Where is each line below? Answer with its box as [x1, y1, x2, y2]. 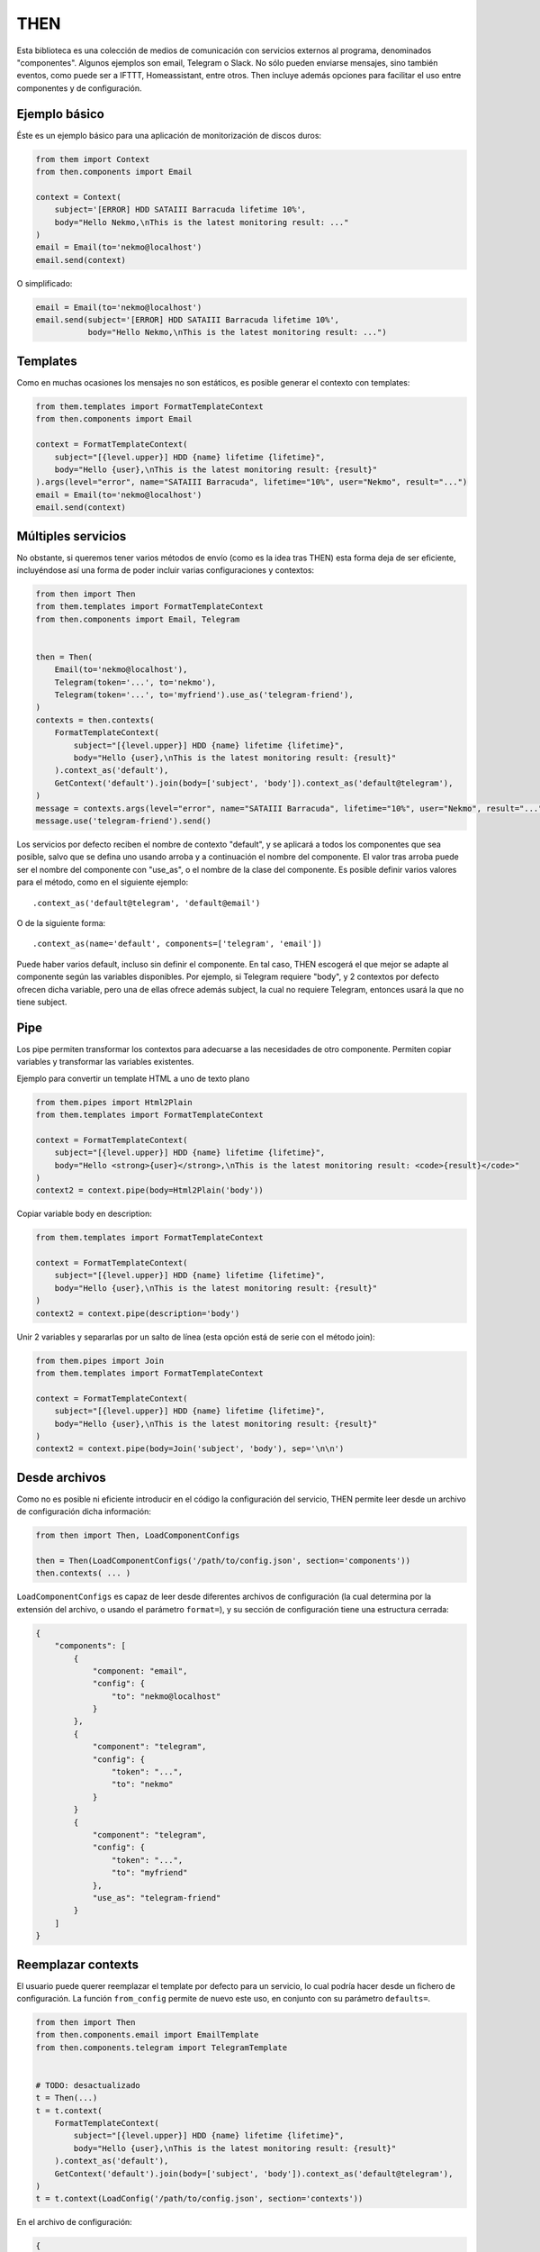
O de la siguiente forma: [16, 917, 106, 928]
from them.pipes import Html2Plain [35, 1097, 193, 1107]
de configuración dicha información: [16, 1506, 152, 1517]
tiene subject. [16, 996, 67, 1007]
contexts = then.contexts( [35, 714, 155, 725]
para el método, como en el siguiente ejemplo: [16, 876, 189, 887]
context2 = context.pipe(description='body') [35, 1308, 240, 1319]
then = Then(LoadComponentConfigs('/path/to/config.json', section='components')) [35, 1555, 411, 1566]
